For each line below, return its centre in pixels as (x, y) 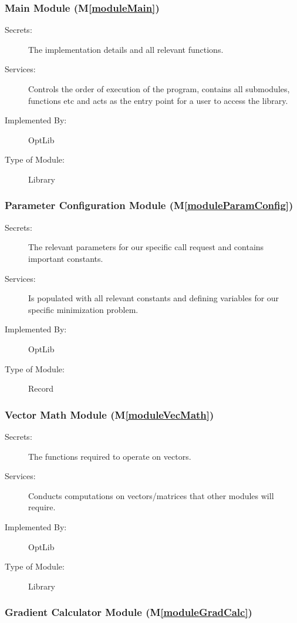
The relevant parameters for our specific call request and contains (146, 247)
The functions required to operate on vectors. (110, 456)
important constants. (66, 258)
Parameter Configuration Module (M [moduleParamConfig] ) (149, 205)
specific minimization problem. (83, 309)
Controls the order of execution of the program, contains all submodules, (159, 89)
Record (41, 388)
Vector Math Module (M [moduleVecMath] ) (109, 414)
